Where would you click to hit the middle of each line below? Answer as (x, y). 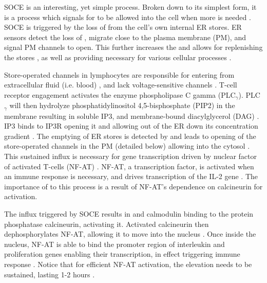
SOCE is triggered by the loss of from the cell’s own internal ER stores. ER (123, 27)
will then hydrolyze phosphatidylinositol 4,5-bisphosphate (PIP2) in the (122, 105)
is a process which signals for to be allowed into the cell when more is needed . (128, 17)
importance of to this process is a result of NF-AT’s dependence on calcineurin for (133, 186)
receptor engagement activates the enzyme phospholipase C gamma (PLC (120, 94)
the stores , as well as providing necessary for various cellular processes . (118, 57)
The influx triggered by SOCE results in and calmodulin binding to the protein (129, 214)
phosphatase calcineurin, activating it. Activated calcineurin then (107, 224)
